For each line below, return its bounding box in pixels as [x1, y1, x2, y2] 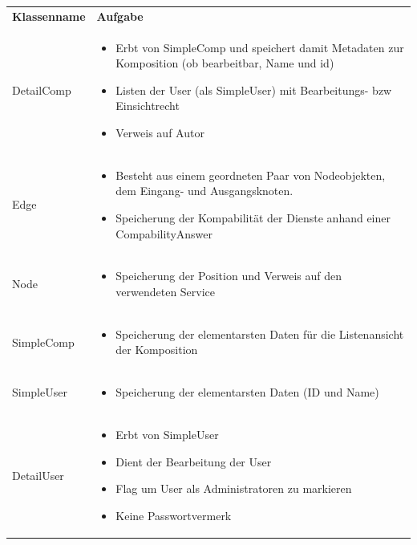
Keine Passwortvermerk [115, 506, 232, 523]
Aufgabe [96, 7, 144, 24]
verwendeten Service [115, 283, 216, 300]
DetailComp [12, 81, 71, 98]
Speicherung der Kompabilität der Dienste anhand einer [115, 209, 391, 226]
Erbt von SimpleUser [115, 426, 219, 443]
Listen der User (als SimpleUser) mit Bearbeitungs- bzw [115, 81, 392, 98]
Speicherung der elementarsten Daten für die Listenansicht [115, 325, 404, 342]
